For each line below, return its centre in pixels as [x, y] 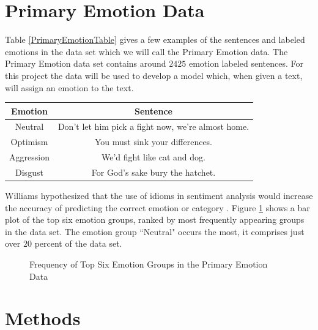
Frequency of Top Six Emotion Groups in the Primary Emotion [149, 264]
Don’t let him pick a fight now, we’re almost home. [153, 126]
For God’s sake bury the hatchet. [153, 172]
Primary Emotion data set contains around [86, 63]
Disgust [29, 172]
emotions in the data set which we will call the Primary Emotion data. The [146, 51]
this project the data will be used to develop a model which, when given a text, [154, 75]
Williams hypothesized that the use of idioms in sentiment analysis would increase [159, 196]
